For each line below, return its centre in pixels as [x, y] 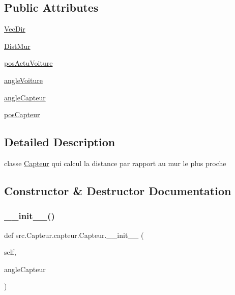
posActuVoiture [28, 63]
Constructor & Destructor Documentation [118, 190]
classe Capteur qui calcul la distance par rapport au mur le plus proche [115, 163]
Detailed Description [60, 142]
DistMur [17, 46]
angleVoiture [23, 80]
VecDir [15, 29]
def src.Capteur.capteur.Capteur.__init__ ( [74, 235]
